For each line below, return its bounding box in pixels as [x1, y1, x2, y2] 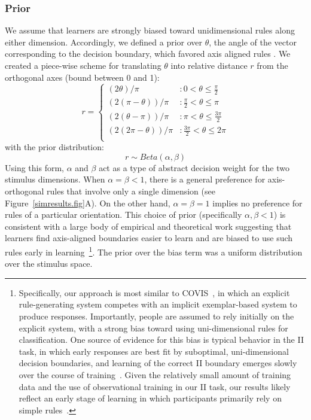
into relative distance [170, 59, 248, 71]
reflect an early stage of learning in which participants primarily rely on [19, 392, 282, 404]
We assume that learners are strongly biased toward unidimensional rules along [5, 24, 295, 36]
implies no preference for [212, 196, 303, 209]
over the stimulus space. [5, 257, 93, 270]
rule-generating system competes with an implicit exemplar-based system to [19, 298, 297, 311]
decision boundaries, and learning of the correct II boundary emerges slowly [19, 357, 297, 369]
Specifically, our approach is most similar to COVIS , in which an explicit [19, 286, 290, 299]
